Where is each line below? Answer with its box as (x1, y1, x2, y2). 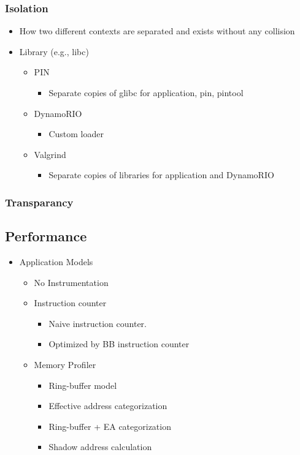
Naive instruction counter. (48, 317, 147, 329)
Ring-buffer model (48, 378, 117, 391)
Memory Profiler (34, 358, 96, 370)
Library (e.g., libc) (19, 45, 89, 58)
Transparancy (5, 194, 74, 209)
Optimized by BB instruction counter (48, 337, 190, 350)
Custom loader (48, 127, 104, 140)
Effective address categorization (48, 399, 167, 412)
